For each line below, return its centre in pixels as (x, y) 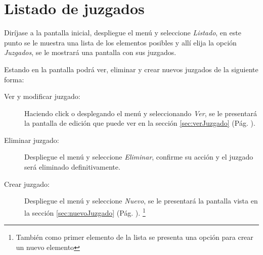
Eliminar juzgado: (32, 140)
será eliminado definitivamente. (72, 167)
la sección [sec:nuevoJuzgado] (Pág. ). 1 (85, 212)
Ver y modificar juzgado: (42, 96)
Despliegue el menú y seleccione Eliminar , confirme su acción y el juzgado (139, 157)
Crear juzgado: (27, 184)
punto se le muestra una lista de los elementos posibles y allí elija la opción (120, 42)
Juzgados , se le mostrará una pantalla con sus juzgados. (90, 52)
